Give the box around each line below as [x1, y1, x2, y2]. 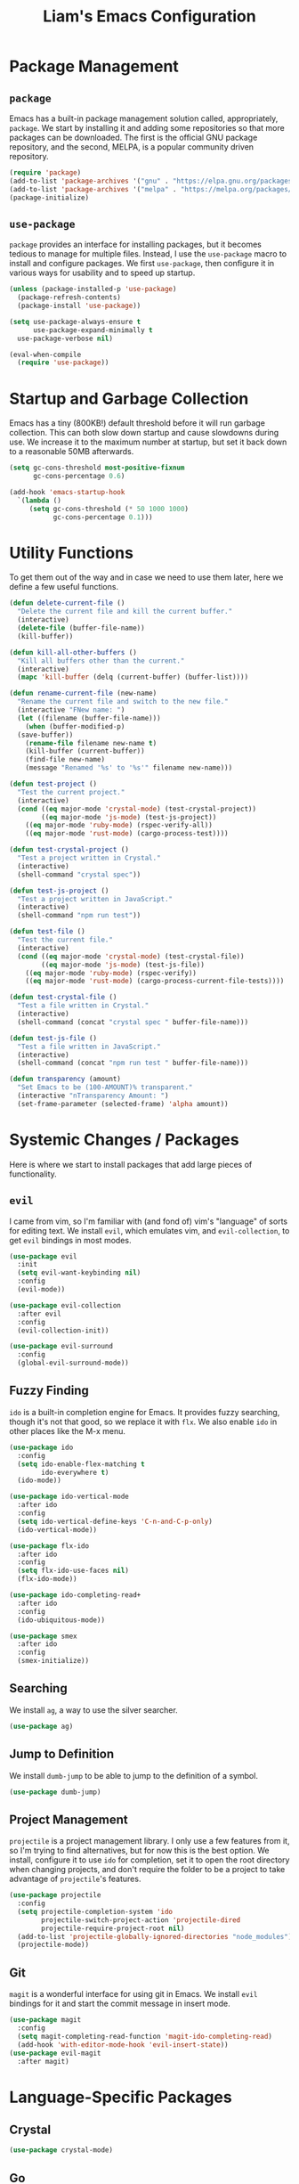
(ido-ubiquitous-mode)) [17, 1615, 105, 1625]
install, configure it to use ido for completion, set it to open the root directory [9, 1854, 290, 1865]
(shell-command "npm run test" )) [17, 911, 141, 920]
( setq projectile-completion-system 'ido [17, 1907, 174, 1916]
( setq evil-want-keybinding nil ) [17, 1268, 141, 1277]
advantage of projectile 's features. [9, 1873, 141, 1885]
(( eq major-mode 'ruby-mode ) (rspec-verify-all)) [25, 821, 214, 830]
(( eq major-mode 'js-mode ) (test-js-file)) [41, 960, 205, 969]
